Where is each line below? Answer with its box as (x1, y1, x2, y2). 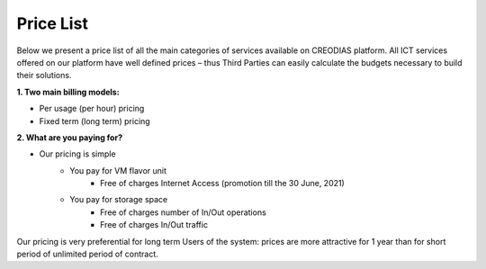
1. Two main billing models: (16, 86, 121, 97)
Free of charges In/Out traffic (100, 220, 209, 230)
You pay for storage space (69, 194, 168, 205)
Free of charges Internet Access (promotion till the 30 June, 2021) (100, 178, 346, 189)
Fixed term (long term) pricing (39, 115, 150, 126)
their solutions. (16, 70, 72, 81)
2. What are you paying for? (16, 131, 123, 143)
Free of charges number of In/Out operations (100, 207, 267, 218)
